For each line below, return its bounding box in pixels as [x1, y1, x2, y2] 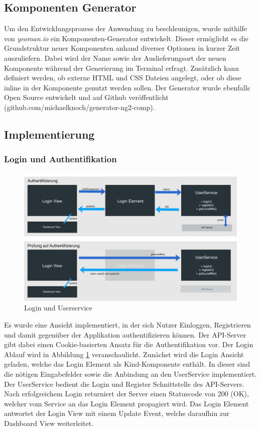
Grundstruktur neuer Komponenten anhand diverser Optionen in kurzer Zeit [4, 43, 240, 53]
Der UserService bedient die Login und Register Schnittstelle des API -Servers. [4, 378, 244, 389]
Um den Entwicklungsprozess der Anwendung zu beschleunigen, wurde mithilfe [4, 23, 247, 34]
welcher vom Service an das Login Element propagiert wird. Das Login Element [4, 398, 249, 408]
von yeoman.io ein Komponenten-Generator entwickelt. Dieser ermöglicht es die [4, 33, 248, 43]
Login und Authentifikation [4, 153, 117, 165]
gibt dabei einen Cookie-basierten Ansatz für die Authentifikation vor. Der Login [4, 339, 253, 350]
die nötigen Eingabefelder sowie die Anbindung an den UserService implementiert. [4, 368, 256, 379]
